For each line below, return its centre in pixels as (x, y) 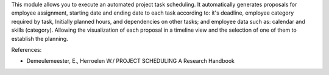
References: (27, 49)
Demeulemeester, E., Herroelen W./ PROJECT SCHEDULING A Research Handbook (130, 61)
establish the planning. (40, 38)
